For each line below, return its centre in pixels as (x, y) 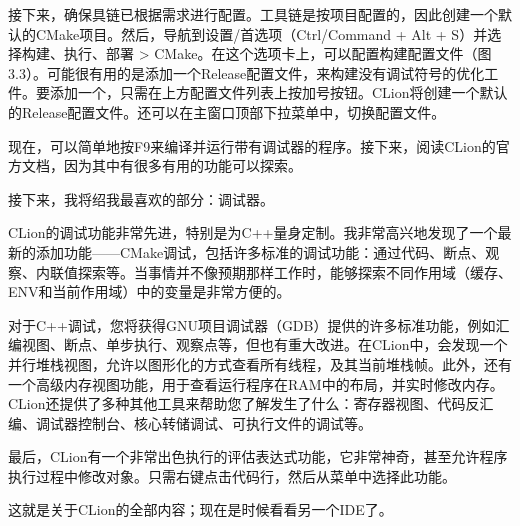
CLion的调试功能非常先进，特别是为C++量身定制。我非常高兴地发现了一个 (253, 232)
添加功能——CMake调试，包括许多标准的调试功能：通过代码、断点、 (260, 251)
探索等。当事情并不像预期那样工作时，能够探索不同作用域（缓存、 (294, 271)
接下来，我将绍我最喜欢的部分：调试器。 (141, 198)
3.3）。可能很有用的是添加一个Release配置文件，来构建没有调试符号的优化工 (253, 72)
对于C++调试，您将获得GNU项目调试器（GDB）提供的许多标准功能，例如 (252, 324)
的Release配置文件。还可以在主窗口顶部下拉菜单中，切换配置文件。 (227, 111)
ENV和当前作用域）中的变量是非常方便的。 (149, 291)
